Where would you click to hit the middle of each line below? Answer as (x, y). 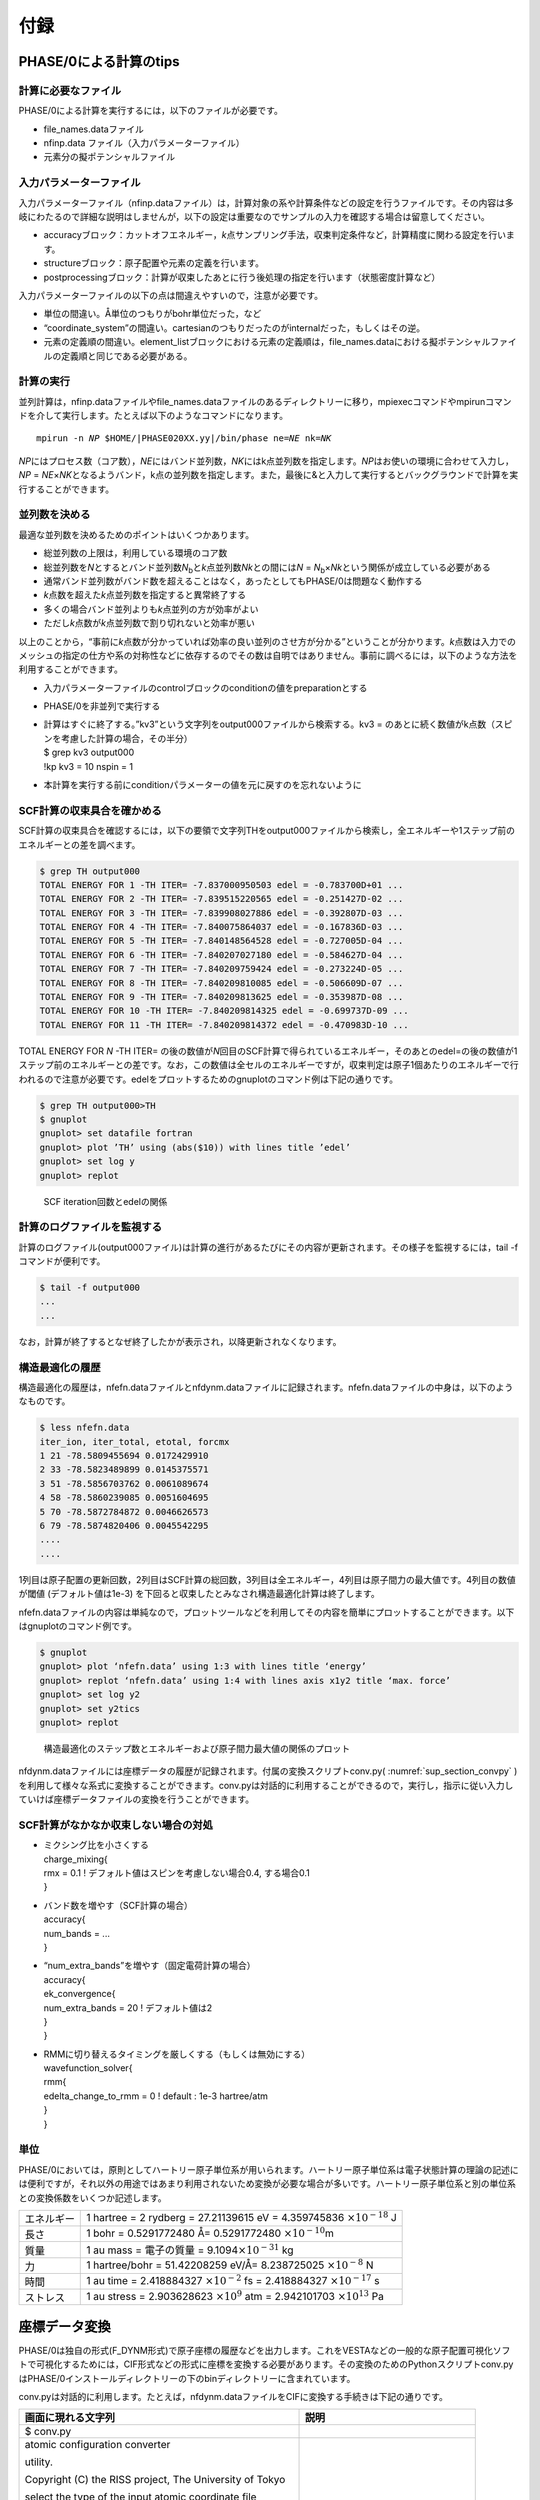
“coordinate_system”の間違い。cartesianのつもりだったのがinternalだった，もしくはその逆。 (234, 327)
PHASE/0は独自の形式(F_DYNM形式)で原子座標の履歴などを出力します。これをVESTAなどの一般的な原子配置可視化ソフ (264, 2350)
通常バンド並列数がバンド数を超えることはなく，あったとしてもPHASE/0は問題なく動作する (233, 581)
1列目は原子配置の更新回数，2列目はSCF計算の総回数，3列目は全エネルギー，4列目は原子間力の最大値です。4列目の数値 (267, 1579)
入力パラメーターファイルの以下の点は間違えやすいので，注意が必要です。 (171, 295)
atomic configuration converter (97, 2445)
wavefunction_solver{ (88, 2068)
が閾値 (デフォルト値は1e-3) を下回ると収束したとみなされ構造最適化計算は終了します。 (199, 1594)
